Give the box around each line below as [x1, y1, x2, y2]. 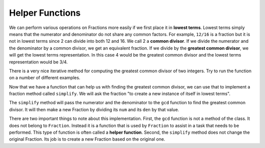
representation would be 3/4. [9, 59, 68, 65]
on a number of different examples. [9, 75, 80, 81]
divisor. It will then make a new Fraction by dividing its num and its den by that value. [9, 106, 179, 113]
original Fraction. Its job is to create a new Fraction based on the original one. [9, 136, 165, 142]
